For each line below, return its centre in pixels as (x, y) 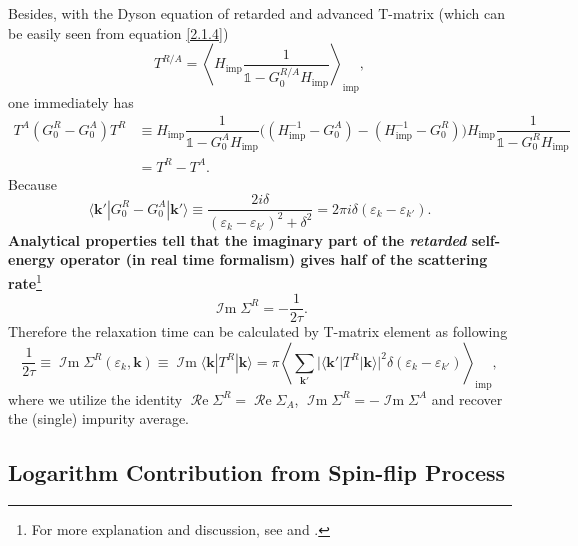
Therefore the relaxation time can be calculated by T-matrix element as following (258, 331)
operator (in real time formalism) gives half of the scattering (274, 259)
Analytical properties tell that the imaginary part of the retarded (237, 239)
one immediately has (71, 101)
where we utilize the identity (95, 398)
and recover (467, 398)
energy (31, 259)
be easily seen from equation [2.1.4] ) (118, 32)
